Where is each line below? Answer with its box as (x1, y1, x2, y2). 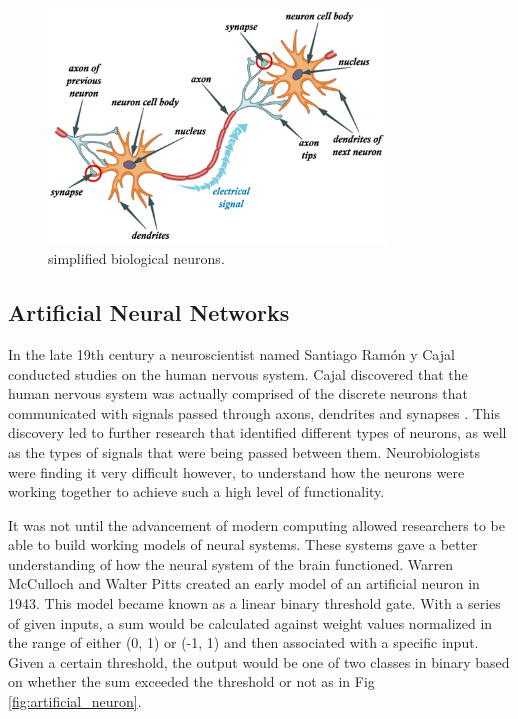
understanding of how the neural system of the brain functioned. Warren (8, 553, 453, 574)
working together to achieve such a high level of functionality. (8, 481, 385, 502)
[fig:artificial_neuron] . (8, 691, 142, 712)
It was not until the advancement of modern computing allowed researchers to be (8, 514, 505, 535)
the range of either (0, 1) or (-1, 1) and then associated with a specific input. (8, 632, 479, 653)
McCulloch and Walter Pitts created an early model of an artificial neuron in (8, 573, 480, 594)
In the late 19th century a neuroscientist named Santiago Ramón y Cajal (8, 343, 455, 364)
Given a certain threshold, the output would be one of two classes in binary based (8, 651, 510, 672)
